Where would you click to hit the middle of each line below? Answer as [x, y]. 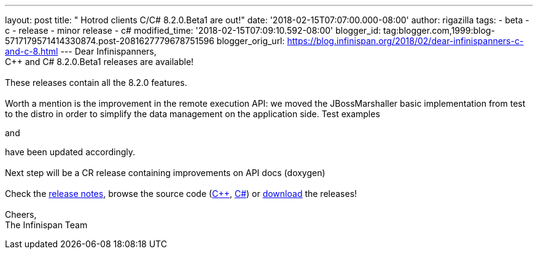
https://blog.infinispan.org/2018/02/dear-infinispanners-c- [405, 41]
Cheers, [21, 214]
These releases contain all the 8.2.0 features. [96, 83]
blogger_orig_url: [251, 41]
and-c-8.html [32, 51]
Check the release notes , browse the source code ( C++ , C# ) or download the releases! [181, 194]
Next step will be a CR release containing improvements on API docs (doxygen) [165, 173]
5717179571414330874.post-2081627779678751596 [110, 41]
